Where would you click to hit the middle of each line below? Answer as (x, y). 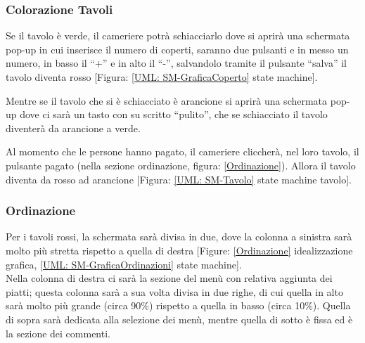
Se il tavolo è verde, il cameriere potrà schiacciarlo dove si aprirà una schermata (178, 35)
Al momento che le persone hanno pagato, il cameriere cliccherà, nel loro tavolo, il (182, 151)
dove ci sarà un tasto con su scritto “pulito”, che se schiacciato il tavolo (174, 114)
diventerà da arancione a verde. (73, 128)
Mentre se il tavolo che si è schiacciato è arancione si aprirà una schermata (167, 100)
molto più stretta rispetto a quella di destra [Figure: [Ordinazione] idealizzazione (179, 250)
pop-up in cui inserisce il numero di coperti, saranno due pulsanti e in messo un (177, 49)
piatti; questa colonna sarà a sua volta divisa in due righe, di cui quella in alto (174, 291)
